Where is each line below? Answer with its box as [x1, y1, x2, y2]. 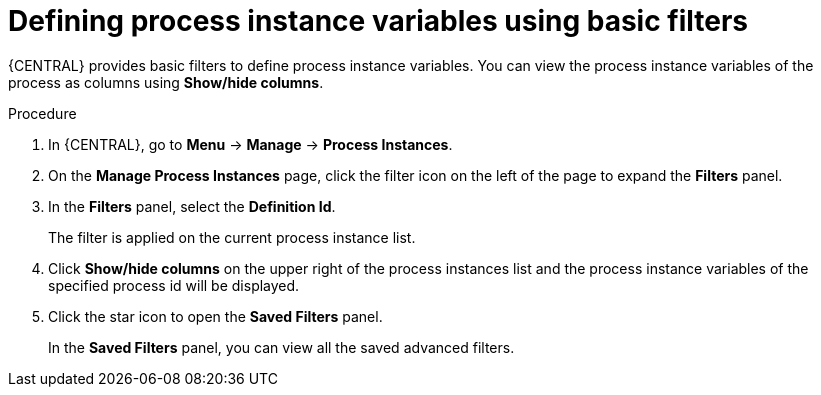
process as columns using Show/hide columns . [8, 73, 324, 91]
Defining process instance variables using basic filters [8, 4, 748, 38]
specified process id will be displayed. [48, 276, 300, 294]
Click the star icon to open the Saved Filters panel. [48, 307, 383, 325]
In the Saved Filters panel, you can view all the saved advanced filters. [48, 338, 515, 356]
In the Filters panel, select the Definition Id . [48, 197, 336, 215]
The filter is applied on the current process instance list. [48, 228, 416, 246]
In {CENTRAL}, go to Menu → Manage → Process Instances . [48, 135, 453, 153]
